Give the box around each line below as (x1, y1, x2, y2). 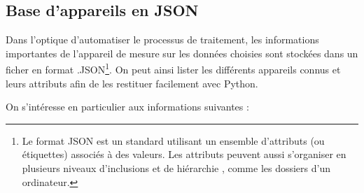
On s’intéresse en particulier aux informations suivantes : (6, 99, 249, 114)
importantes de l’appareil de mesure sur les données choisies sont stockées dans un (6, 45, 358, 60)
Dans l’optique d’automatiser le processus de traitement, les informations (6, 32, 319, 47)
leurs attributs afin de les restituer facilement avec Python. (6, 76, 258, 90)
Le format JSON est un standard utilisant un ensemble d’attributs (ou (22, 133, 325, 148)
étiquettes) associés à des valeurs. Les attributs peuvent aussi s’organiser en (22, 147, 346, 162)
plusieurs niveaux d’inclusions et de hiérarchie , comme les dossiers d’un (22, 161, 330, 176)
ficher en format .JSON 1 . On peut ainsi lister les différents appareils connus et (6, 60, 341, 77)
